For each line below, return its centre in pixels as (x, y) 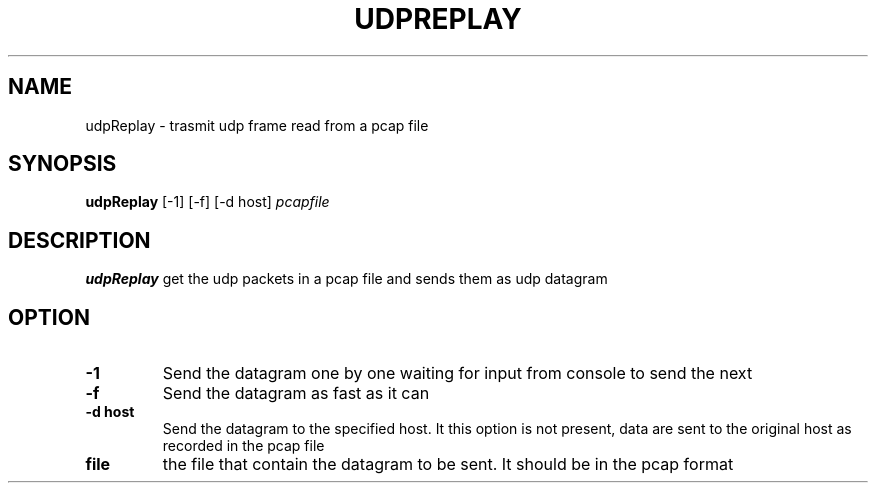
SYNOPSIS (62, 164)
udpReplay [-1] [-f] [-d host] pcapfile (207, 202)
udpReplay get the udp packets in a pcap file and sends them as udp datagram (346, 279)
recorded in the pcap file (243, 446)
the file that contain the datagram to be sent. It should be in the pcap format (448, 464)
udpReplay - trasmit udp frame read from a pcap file (257, 125)
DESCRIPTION (79, 240)
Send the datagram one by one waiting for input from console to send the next (457, 373)
